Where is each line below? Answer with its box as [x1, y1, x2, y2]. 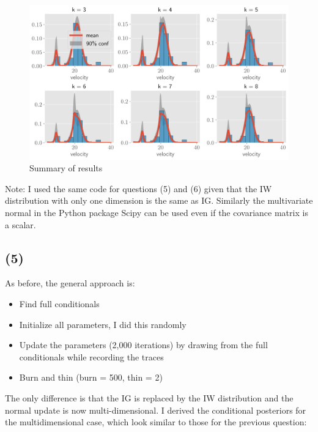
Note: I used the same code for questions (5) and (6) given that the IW [5, 182, 272, 195]
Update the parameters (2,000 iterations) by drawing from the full [19, 338, 268, 351]
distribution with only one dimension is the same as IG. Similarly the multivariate [5, 194, 313, 207]
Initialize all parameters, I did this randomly [19, 318, 187, 330]
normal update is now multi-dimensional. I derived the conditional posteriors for [5, 403, 306, 416]
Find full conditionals [19, 297, 100, 310]
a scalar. [5, 218, 36, 231]
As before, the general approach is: [5, 277, 135, 289]
